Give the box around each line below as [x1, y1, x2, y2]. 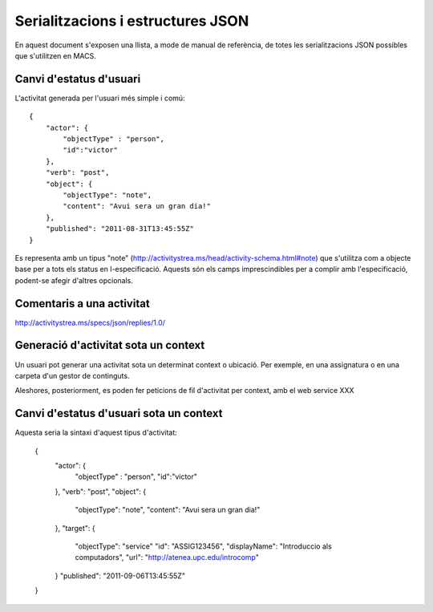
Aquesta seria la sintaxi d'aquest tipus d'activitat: [14, 428, 178, 437]
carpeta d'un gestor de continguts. [14, 371, 130, 380]
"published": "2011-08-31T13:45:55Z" [45, 225, 194, 233]
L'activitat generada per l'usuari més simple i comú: [14, 93, 185, 103]
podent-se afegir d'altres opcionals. [14, 275, 134, 285]
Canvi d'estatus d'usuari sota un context [14, 407, 223, 420]
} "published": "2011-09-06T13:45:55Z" [55, 570, 186, 581]
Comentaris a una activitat [14, 297, 150, 310]
